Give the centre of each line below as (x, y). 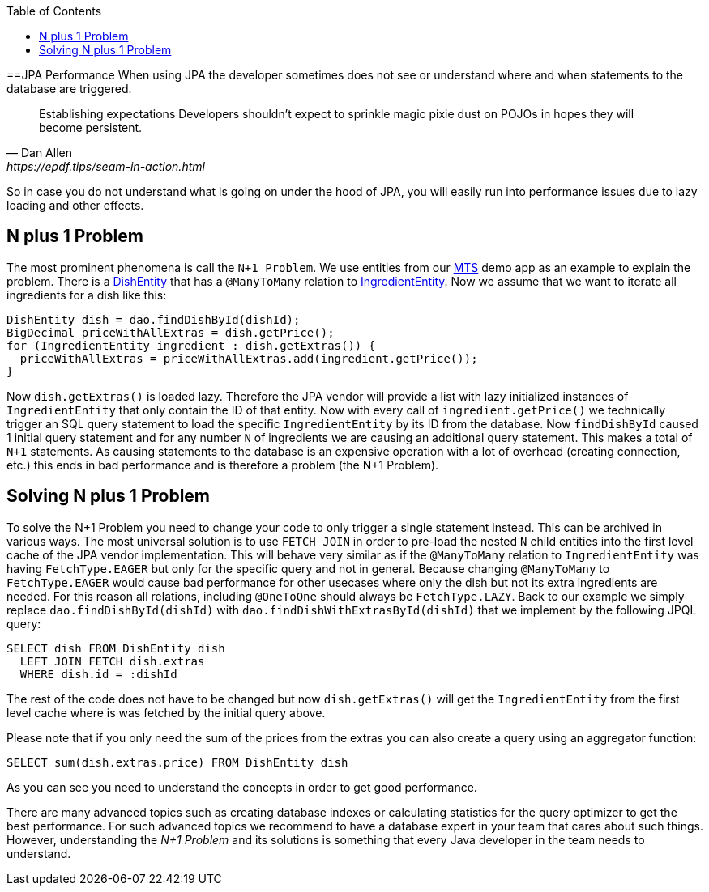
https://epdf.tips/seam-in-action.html (106, 166)
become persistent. (91, 127)
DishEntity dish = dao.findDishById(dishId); (154, 319)
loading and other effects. (75, 205)
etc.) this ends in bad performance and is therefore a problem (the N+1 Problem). (223, 465)
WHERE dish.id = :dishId (98, 674)
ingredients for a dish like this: (87, 295)
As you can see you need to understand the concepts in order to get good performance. (242, 787)
